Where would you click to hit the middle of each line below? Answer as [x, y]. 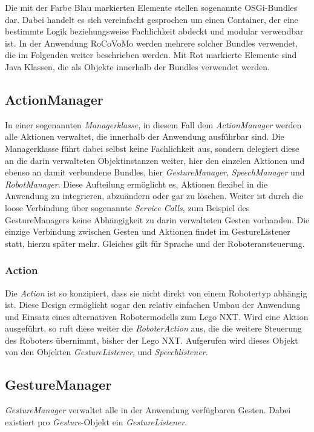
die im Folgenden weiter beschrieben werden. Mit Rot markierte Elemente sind [151, 55]
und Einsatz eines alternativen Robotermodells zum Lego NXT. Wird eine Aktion [157, 316]
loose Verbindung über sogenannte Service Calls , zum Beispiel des [127, 207]
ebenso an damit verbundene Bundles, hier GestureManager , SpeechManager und [155, 172]
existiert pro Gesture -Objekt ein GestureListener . [96, 421]
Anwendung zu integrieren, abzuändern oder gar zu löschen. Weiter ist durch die [154, 196]
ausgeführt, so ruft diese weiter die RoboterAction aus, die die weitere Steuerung [153, 328]
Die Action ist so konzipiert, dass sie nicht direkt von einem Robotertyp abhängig [156, 293]
